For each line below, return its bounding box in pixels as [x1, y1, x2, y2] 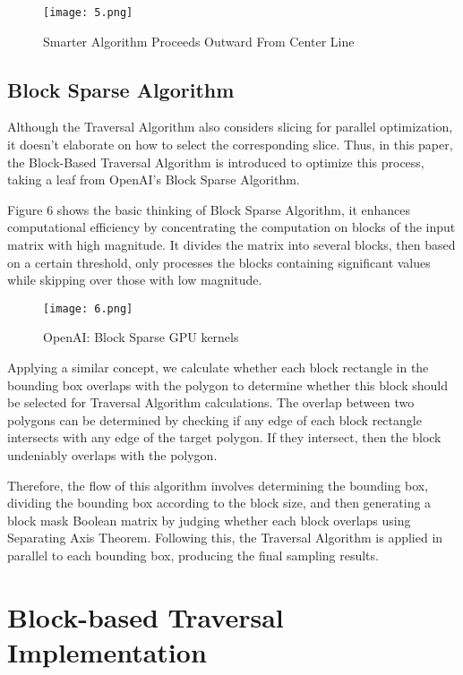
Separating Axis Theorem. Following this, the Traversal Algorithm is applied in [7, 528, 443, 547]
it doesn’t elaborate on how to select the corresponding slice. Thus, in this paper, [7, 135, 453, 154]
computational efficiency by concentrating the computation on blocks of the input [7, 218, 456, 236]
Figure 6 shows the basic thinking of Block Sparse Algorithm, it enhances [7, 200, 411, 218]
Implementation [7, 633, 207, 670]
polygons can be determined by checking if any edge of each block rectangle [7, 410, 422, 429]
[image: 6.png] [43, 302, 133, 315]
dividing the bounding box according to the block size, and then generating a [7, 493, 432, 512]
